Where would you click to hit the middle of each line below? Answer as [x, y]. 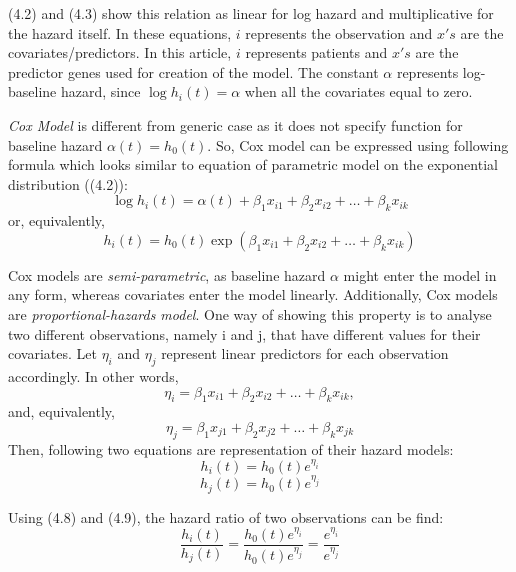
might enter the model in [420, 274]
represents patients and [316, 52]
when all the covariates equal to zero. [358, 91]
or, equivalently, [56, 220]
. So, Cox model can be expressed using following [358, 144]
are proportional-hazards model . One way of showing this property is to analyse [250, 313]
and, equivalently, [61, 411]
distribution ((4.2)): [68, 183]
